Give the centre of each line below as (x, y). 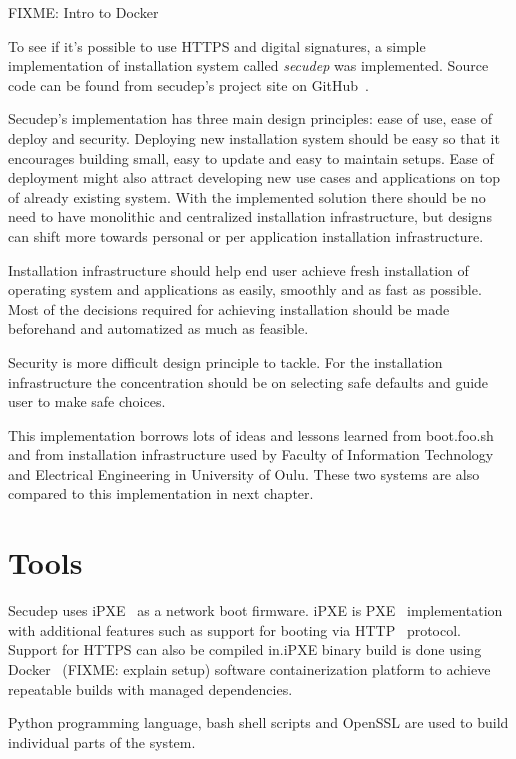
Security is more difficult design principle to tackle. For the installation (225, 361)
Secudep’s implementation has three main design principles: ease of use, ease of (250, 118)
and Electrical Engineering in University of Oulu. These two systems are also (244, 473)
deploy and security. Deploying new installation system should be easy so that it (254, 137)
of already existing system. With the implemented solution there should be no (247, 196)
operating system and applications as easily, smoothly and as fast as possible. (245, 289)
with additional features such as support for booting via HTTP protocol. (235, 629)
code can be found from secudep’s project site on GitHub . (188, 84)
